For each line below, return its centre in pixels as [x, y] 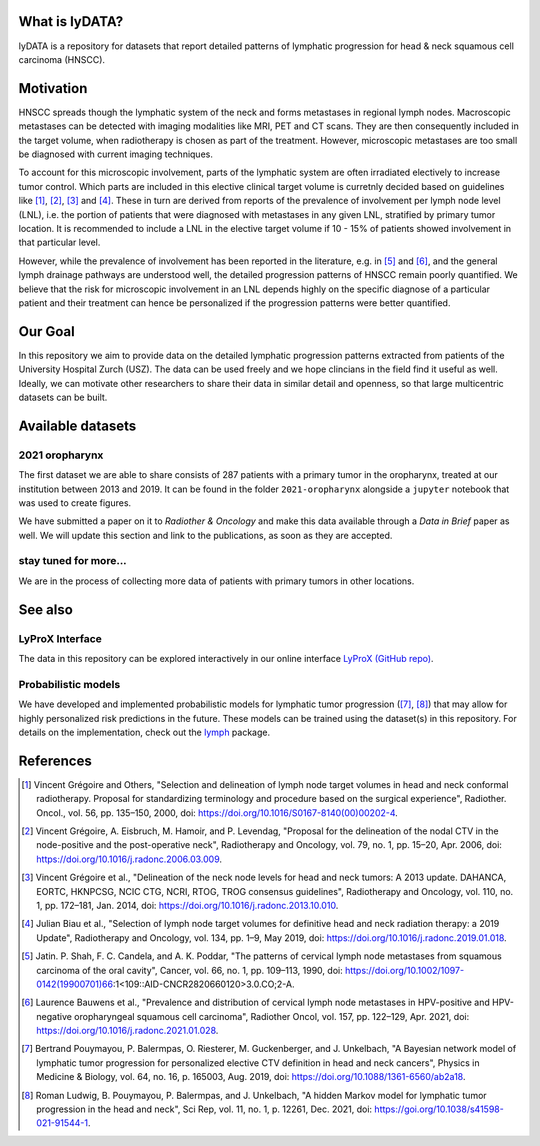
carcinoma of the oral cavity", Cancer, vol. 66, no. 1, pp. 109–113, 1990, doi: [190, 970]
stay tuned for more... [72, 561]
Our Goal [46, 331]
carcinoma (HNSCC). [61, 59]
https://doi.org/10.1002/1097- [405, 970]
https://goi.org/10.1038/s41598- [439, 1109]
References [55, 760]
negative [54, 1016]
